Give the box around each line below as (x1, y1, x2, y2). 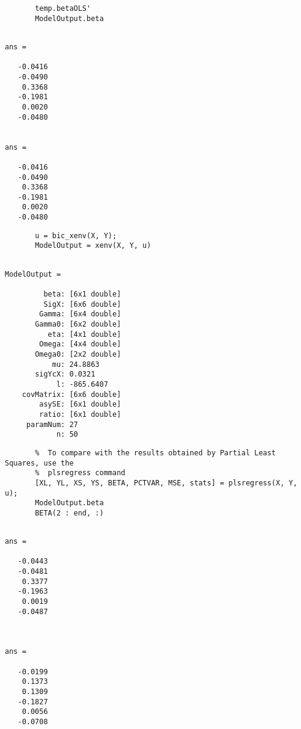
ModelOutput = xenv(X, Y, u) (35, 241, 151, 250)
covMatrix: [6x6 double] (22, 390, 121, 399)
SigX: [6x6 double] (43, 300, 121, 309)
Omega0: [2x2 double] (35, 350, 121, 358)
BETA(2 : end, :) (35, 508, 104, 517)
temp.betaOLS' (35, 4, 91, 13)
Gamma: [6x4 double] (39, 310, 121, 319)
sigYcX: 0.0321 (35, 370, 96, 379)
